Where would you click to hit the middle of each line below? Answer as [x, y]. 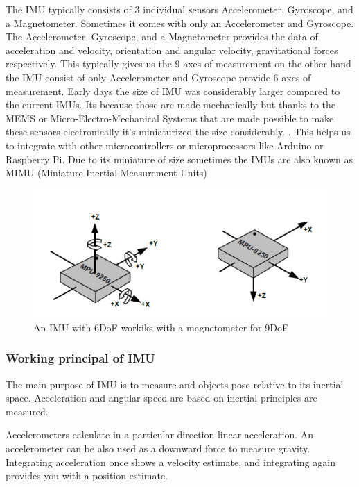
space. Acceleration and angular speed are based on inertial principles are [161, 398]
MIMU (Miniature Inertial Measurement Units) [106, 173]
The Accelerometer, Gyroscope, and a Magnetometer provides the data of [162, 36]
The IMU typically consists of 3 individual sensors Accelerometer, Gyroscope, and [179, 9]
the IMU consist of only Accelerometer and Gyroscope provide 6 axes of [158, 77]
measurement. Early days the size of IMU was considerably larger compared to [173, 91]
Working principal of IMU [80, 358]
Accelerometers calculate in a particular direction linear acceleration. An [160, 435]
